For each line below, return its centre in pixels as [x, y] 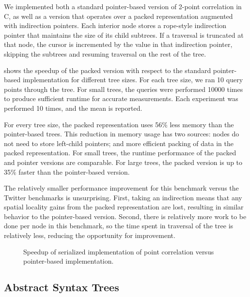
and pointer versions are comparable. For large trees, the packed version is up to [123, 162]
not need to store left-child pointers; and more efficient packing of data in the [119, 143]
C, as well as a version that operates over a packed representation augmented [118, 16]
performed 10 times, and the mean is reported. [73, 108]
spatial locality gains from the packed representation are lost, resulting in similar [124, 207]
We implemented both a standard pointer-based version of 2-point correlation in [123, 6]
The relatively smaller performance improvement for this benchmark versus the [121, 188]
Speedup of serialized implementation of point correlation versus [119, 251]
